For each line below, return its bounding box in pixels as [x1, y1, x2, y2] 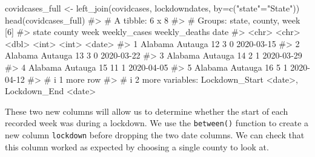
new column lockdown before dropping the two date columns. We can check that [5, 129, 305, 141]
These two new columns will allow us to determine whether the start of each [5, 104, 288, 117]
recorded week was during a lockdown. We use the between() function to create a [5, 117, 309, 129]
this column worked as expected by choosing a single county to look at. [5, 140, 269, 153]
